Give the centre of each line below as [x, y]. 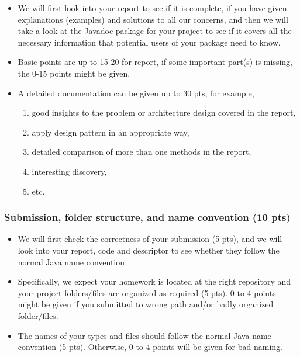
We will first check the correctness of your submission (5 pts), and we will [150, 239]
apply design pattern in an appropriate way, [111, 132]
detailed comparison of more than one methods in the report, [142, 152]
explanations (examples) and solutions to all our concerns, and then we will [153, 19]
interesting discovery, [69, 171]
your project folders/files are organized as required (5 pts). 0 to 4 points [147, 292]
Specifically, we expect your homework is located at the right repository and [154, 281]
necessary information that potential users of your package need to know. [149, 42]
